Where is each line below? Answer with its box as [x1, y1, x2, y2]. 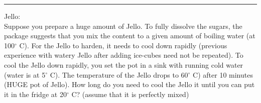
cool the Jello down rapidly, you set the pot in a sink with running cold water [4, 59, 243, 70]
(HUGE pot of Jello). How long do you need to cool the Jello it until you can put [4, 79, 255, 90]
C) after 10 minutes [193, 69, 253, 80]
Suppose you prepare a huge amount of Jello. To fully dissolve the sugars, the [4, 20, 242, 31]
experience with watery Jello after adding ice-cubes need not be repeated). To [4, 50, 243, 60]
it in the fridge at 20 [4, 89, 67, 99]
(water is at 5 [4, 69, 46, 80]
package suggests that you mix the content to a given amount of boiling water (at [4, 30, 255, 41]
